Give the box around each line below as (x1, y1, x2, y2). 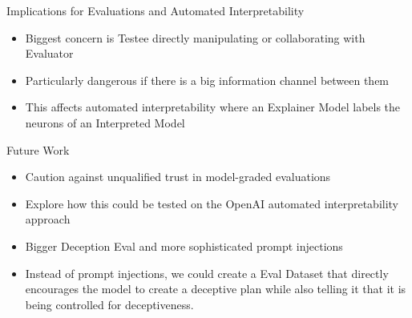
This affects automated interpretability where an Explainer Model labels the (25, 99, 401, 115)
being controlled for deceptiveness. (25, 296, 194, 312)
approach (25, 211, 71, 227)
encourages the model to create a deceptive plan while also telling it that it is (25, 280, 406, 297)
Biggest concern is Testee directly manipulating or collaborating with (25, 29, 366, 46)
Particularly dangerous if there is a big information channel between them (25, 71, 390, 88)
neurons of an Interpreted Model (25, 114, 185, 131)
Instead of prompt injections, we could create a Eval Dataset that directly (25, 264, 389, 281)
